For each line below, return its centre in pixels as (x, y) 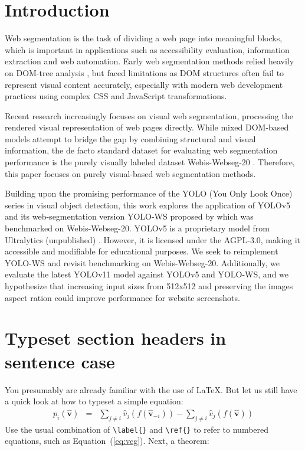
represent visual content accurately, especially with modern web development (144, 84)
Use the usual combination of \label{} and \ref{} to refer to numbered (137, 429)
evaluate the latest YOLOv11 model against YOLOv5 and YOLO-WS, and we (147, 274)
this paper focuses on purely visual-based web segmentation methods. (130, 173)
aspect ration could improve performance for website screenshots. (122, 297)
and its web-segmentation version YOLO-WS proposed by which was (129, 216)
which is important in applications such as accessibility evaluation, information (147, 49)
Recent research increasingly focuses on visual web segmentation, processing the (149, 115)
